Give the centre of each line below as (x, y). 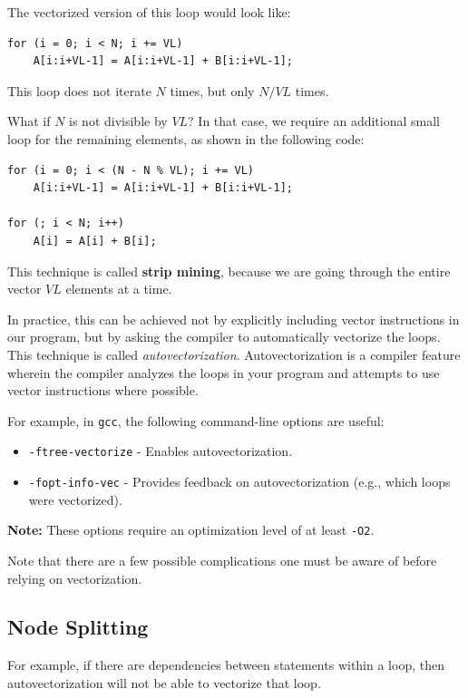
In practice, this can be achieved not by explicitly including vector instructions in (234, 319)
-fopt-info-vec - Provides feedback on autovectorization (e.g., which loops (239, 481)
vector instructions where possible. (103, 390)
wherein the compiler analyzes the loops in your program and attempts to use (224, 372)
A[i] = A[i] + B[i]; (95, 241)
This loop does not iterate (79, 90)
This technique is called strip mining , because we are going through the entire (229, 271)
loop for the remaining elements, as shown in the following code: (186, 138)
